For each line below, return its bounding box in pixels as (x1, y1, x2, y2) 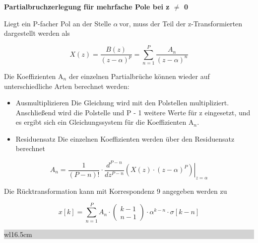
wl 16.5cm (4, 229, 32, 239)
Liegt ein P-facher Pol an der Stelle (4, 18, 111, 28)
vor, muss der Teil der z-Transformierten (119, 18, 243, 28)
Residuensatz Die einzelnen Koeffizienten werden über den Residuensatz (15, 133, 235, 144)
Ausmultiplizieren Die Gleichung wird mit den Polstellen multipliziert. (15, 97, 229, 108)
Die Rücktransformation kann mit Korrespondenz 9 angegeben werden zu (4, 185, 227, 196)
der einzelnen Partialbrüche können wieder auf (68, 71, 210, 81)
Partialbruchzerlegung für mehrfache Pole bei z (4, 1, 170, 11)
